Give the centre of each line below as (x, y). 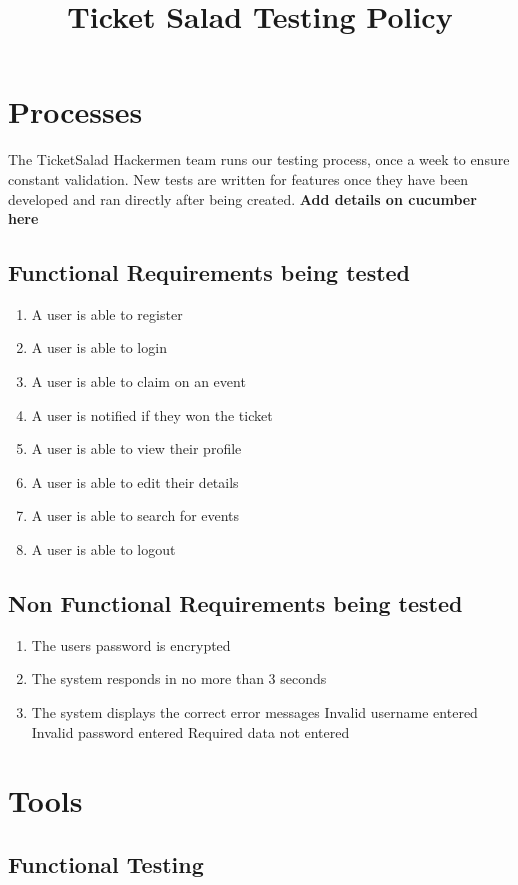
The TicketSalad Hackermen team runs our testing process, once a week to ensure (259, 159)
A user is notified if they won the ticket (152, 414)
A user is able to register (107, 313)
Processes (75, 111)
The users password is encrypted (131, 644)
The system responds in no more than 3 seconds (179, 678)
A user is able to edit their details (135, 481)
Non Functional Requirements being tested (235, 603)
